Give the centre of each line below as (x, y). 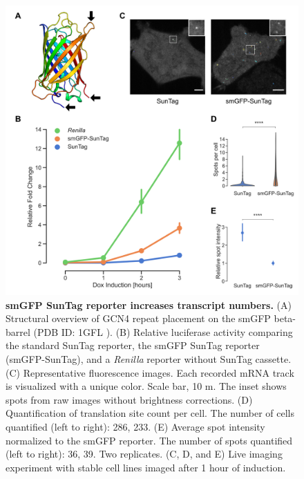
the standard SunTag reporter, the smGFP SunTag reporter (133, 345)
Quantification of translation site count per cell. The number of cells (150, 413)
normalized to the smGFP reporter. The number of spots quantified (149, 440)
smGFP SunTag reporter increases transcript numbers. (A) (149, 304)
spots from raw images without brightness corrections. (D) (129, 399)
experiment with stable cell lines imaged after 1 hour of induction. (146, 467)
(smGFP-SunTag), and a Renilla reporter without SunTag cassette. (149, 359)
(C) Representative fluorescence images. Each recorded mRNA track (150, 372)
